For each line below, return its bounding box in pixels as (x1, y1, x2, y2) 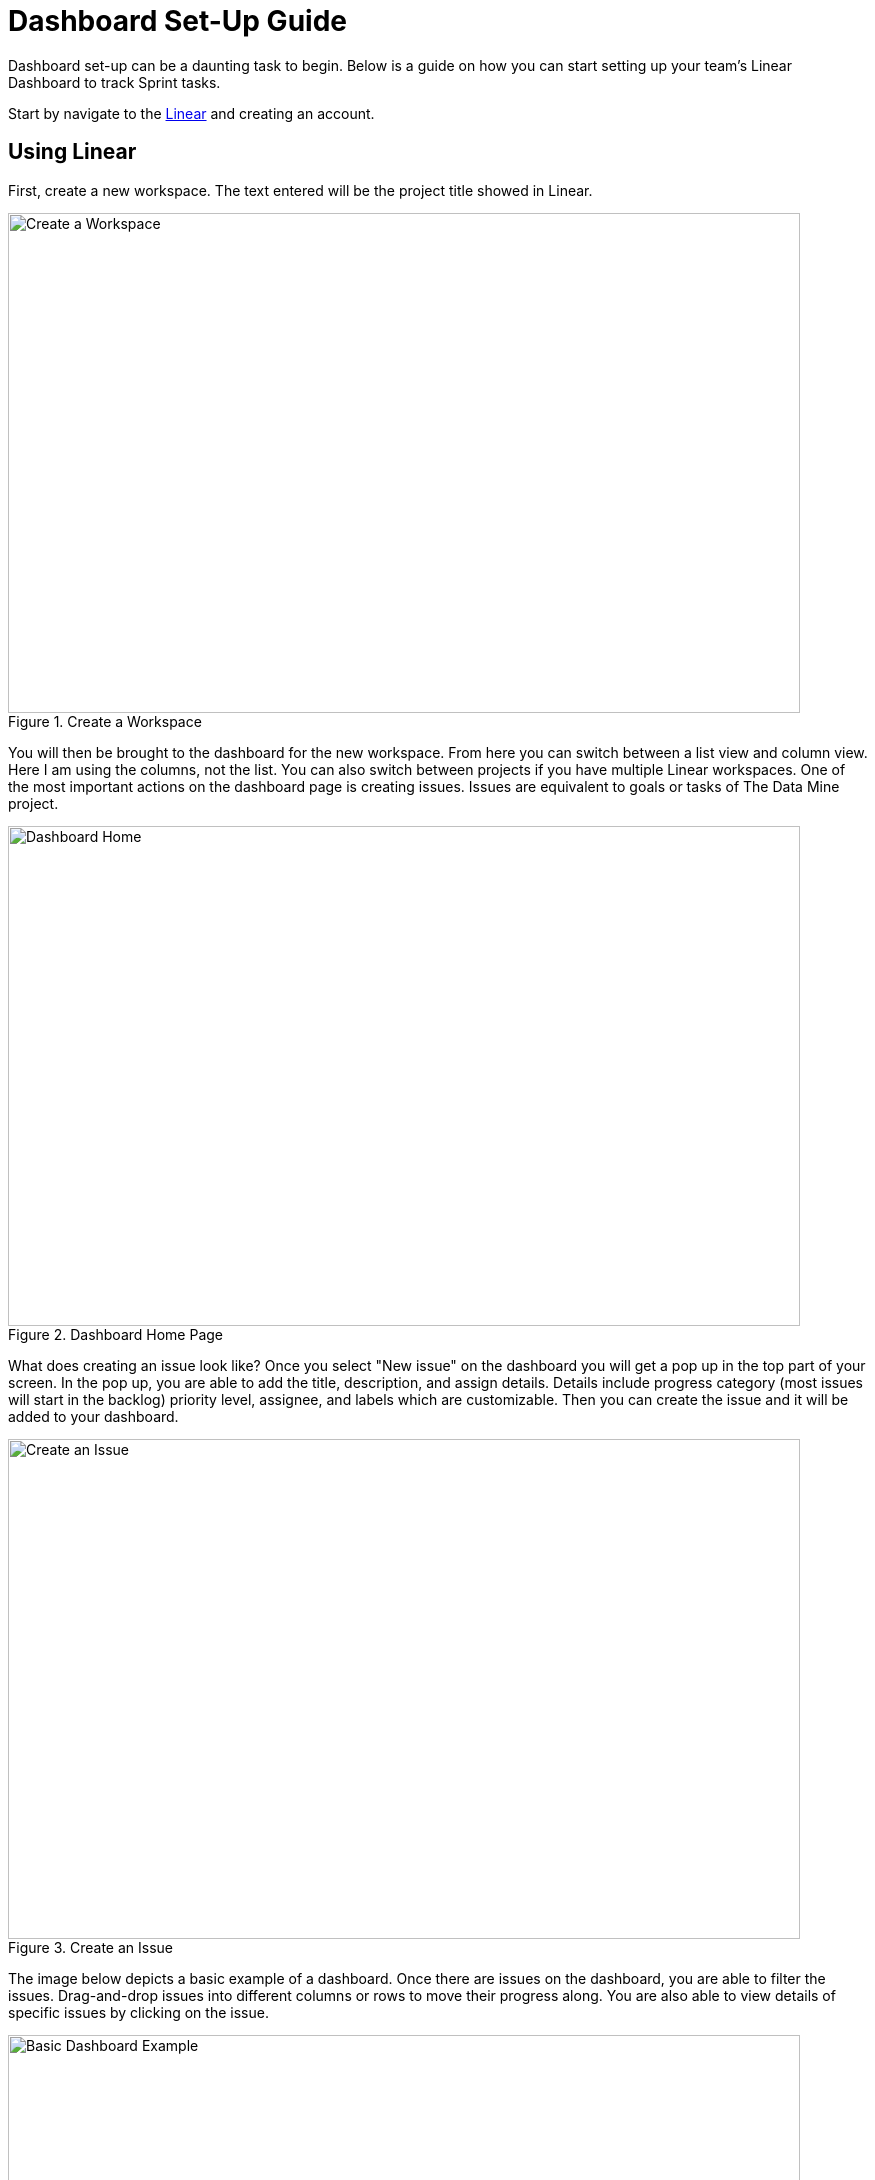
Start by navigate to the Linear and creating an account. (8, 104, 375, 122)
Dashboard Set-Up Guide (8, 4, 347, 38)
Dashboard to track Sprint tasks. (8, 73, 221, 91)
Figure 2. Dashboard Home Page (8, 1325, 224, 1343)
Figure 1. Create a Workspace (8, 712, 202, 730)
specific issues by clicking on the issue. (8, 2003, 269, 2021)
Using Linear (8, 139, 137, 165)
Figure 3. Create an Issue (8, 1938, 173, 1956)
